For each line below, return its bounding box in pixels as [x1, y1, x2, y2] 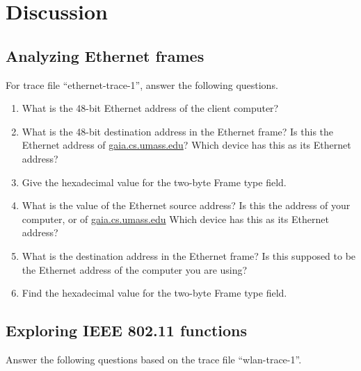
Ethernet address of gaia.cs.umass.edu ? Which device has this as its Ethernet [22, 138, 351, 152]
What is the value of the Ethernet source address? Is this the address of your [22, 198, 351, 213]
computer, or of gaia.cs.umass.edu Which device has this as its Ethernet [22, 211, 329, 226]
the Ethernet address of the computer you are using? [22, 262, 248, 277]
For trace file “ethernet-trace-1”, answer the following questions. [6, 77, 278, 92]
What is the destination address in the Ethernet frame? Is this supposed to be [22, 248, 356, 263]
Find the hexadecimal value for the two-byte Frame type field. [22, 286, 287, 300]
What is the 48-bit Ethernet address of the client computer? [22, 101, 279, 115]
